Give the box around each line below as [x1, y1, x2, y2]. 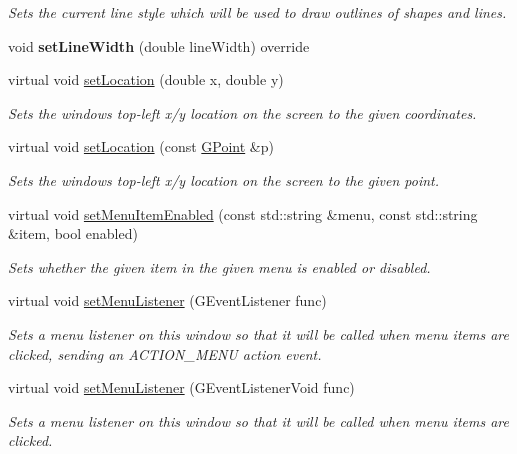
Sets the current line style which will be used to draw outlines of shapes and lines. [8, 2, 507, 22]
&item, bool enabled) [8, 223, 138, 244]
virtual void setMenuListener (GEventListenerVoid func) [8, 377, 355, 398]
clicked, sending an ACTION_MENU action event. [8, 343, 322, 364]
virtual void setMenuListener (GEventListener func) [8, 290, 327, 311]
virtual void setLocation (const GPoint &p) [8, 136, 274, 157]
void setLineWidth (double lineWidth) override [8, 35, 310, 56]
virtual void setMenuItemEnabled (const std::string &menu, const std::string [8, 203, 478, 224]
